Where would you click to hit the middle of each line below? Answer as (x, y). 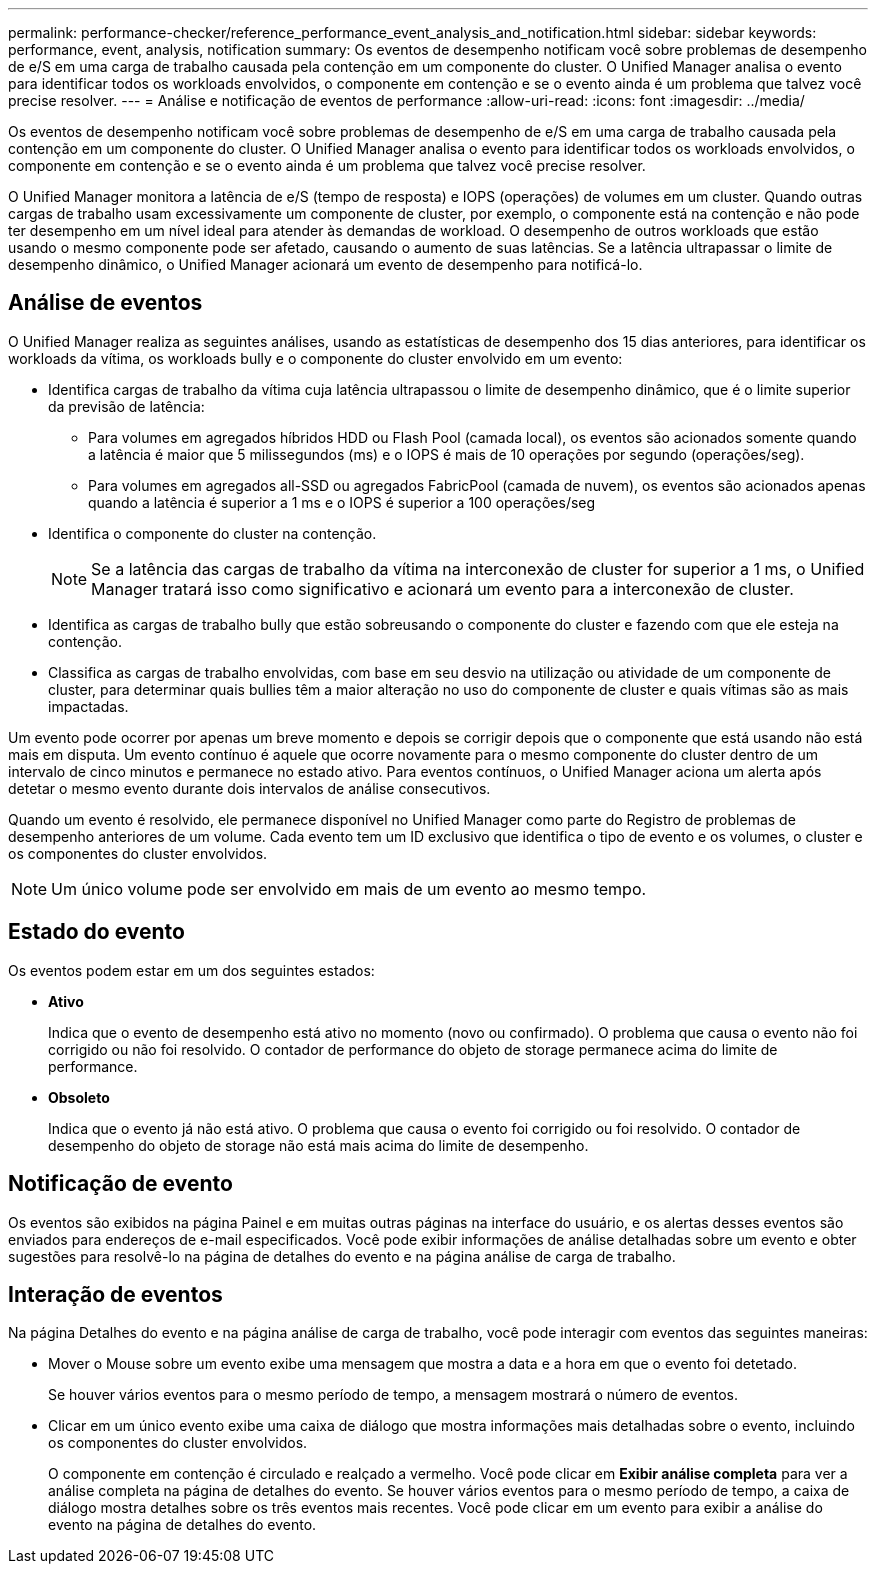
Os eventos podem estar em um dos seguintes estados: (191, 970)
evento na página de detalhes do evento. (182, 1525)
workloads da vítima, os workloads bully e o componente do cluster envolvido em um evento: (315, 358)
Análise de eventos (105, 303)
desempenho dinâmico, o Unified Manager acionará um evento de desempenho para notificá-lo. (325, 264)
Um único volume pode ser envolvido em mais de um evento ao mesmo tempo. (349, 888)
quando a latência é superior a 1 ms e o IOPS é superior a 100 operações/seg (342, 502)
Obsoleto (79, 1097)
